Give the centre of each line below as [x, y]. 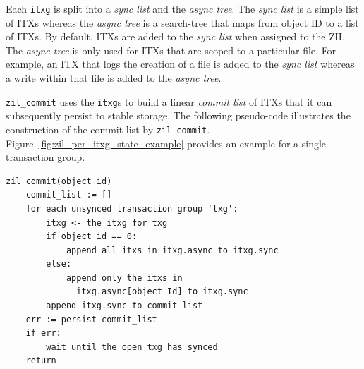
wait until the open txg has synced [132, 347]
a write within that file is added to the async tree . [114, 78]
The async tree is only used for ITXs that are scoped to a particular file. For [171, 50]
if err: [43, 333]
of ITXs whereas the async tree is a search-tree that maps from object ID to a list [182, 22]
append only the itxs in [124, 278]
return [41, 361]
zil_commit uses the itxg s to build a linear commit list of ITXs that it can [169, 101]
